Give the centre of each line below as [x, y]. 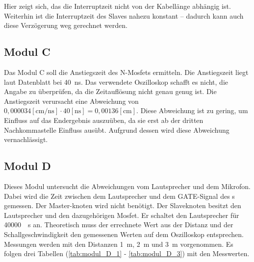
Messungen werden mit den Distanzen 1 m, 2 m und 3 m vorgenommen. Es [119, 244]
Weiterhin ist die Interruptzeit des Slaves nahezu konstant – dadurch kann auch [124, 15]
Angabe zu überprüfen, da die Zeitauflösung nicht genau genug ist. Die [110, 91]
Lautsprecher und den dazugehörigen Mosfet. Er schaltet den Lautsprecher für [122, 215]
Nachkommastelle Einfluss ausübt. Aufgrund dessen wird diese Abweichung [117, 130]
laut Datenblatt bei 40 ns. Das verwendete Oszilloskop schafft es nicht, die [116, 82]
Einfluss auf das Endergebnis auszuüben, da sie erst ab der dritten [104, 120]
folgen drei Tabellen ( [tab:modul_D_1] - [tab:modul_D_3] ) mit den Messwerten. [127, 253]
